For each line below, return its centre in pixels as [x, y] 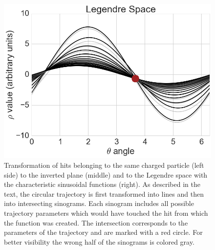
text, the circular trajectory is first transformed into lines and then [104, 193]
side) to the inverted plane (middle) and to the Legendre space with [106, 174]
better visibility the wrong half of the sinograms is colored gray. [99, 241]
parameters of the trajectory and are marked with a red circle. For [103, 232]
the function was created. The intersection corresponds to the [96, 222]
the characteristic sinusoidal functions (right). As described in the [102, 184]
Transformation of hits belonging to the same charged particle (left [104, 165]
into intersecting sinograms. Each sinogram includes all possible [99, 203]
